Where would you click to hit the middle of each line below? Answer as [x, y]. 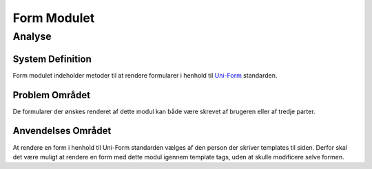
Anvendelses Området [62, 131]
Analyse [32, 36]
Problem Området [52, 95]
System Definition [52, 59]
